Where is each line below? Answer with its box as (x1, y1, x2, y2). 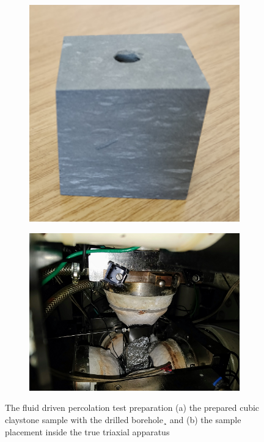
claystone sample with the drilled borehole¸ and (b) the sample (5, 413, 241, 426)
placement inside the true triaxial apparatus (5, 425, 170, 438)
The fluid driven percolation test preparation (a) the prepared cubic (5, 401, 260, 414)
